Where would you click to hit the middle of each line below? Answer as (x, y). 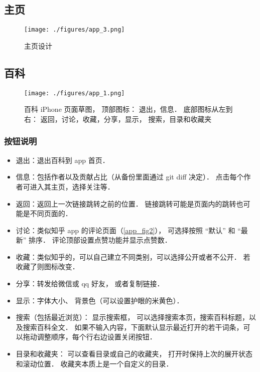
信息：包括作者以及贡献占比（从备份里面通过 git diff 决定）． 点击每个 (130, 177)
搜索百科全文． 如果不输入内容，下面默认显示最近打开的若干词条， (133, 327)
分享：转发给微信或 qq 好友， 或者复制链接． (90, 284)
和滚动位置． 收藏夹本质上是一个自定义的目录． (94, 363)
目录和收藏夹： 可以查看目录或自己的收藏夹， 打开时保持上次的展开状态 (134, 354)
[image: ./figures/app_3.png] (75, 30)
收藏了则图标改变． (47, 266)
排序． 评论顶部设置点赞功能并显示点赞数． (100, 240)
